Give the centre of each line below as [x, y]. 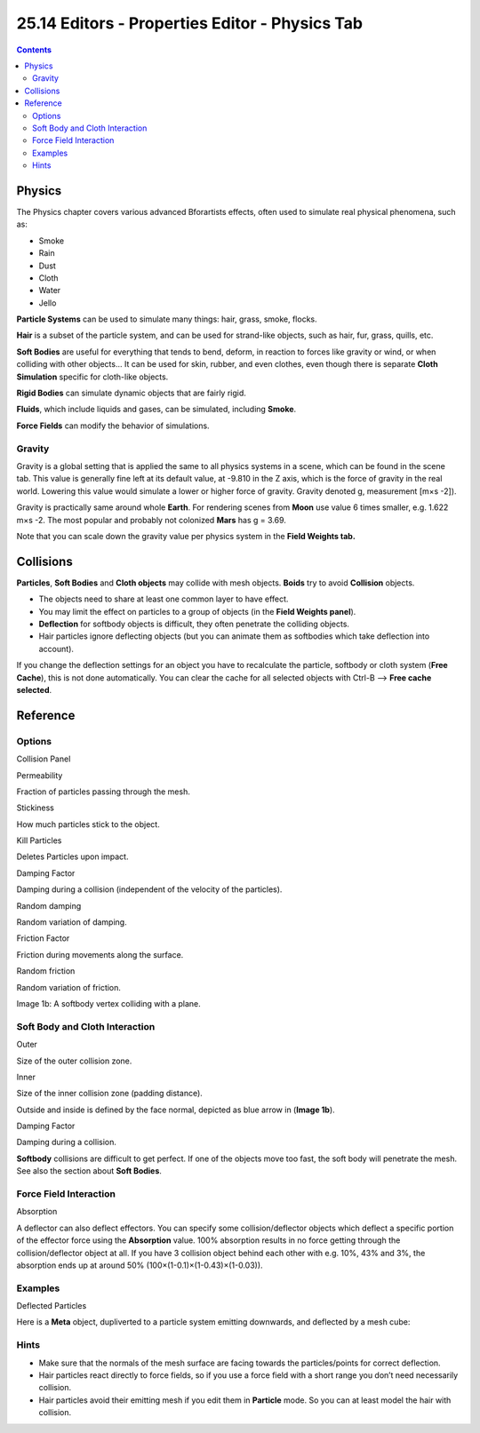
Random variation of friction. [69, 987]
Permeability [40, 775]
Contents [34, 50]
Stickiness [36, 808]
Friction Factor [43, 938]
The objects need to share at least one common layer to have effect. [164, 599]
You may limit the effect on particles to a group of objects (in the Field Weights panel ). [197, 611]
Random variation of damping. [72, 922]
